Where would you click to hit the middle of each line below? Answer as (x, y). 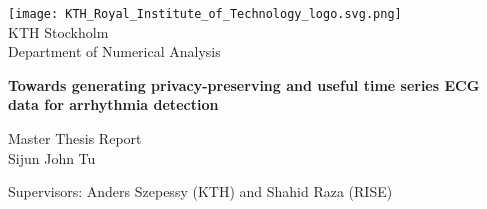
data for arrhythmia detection (113, 104)
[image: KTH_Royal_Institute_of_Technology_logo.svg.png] (205, 14)
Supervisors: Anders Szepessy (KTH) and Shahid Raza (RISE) (200, 191)
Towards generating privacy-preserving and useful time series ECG (244, 84)
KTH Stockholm (58, 31)
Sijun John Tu (52, 157)
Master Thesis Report (75, 138)
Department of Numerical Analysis (114, 51)
